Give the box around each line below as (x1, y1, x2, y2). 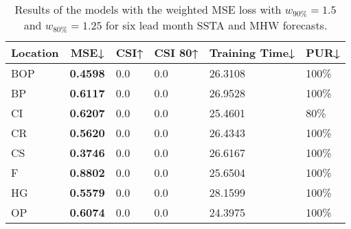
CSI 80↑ (154, 45, 199, 60)
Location (11, 45, 59, 60)
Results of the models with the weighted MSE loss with (14, 1, 282, 17)
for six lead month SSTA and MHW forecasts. (105, 17, 328, 33)
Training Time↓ (209, 45, 295, 60)
